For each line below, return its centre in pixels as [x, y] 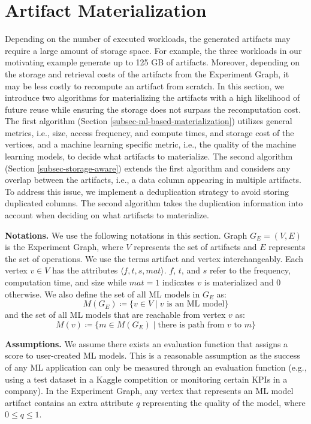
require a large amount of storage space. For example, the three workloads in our [153, 50]
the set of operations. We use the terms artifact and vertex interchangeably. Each [154, 258]
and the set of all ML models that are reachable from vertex [115, 315]
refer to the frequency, [250, 270]
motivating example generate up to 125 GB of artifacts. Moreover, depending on [153, 62]
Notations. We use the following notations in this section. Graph [126, 235]
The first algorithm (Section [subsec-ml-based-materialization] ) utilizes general [149, 121]
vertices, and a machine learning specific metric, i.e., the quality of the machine [150, 144]
